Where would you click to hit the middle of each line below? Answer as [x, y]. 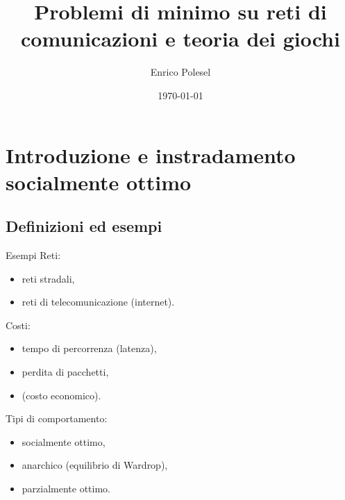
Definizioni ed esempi [84, 226]
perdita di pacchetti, [65, 372]
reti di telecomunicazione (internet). [98, 302]
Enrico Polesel [180, 72]
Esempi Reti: [33, 255]
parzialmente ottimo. [66, 489]
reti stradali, [48, 278]
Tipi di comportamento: [57, 418]
